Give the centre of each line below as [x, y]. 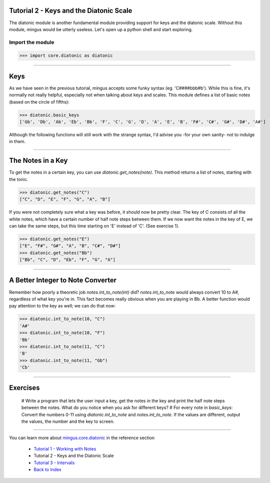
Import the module [32, 42]
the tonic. [19, 179]
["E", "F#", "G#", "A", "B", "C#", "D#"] [70, 246]
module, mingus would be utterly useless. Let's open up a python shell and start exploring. [101, 29]
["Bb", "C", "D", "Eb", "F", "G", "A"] [67, 260]
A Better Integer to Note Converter [63, 280]
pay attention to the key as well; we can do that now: [62, 306]
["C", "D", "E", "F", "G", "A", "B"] [65, 199]
